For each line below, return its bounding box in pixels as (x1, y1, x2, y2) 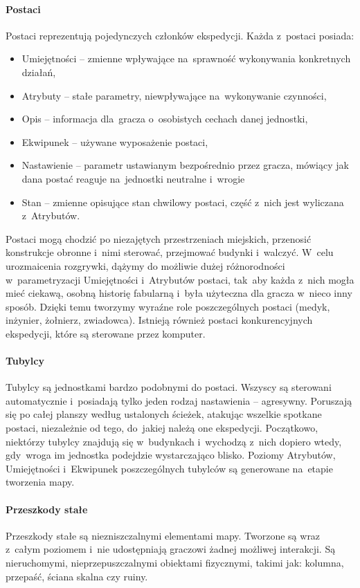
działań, (21, 64, 56, 79)
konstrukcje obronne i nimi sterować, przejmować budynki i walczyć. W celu (6, 245, 334, 259)
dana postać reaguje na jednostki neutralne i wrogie (21, 171, 245, 185)
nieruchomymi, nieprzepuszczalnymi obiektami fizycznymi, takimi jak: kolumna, (6, 555, 344, 570)
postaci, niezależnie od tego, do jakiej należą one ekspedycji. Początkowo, (6, 421, 318, 435)
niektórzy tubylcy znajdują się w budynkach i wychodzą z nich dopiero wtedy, (6, 434, 342, 448)
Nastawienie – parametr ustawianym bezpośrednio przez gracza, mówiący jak (21, 158, 349, 172)
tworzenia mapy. (6, 475, 75, 489)
